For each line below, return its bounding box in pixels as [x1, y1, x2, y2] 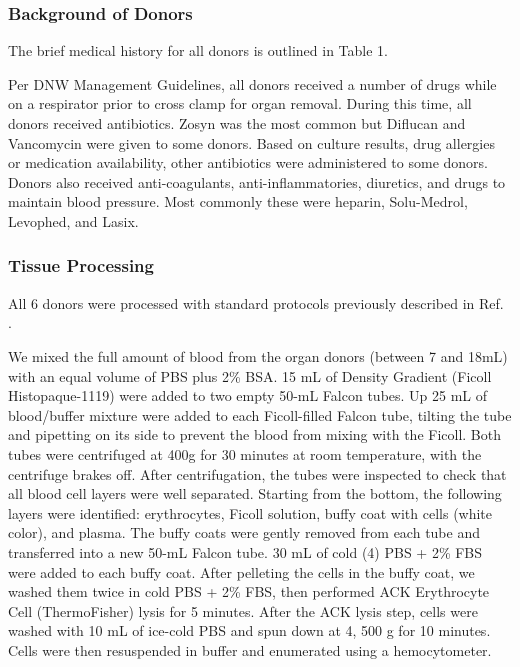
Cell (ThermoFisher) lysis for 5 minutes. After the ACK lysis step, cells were [8, 600, 478, 621]
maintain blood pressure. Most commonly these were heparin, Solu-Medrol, [8, 191, 468, 212]
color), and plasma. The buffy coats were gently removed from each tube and [8, 522, 480, 543]
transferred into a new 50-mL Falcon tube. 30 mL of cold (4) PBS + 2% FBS [8, 541, 483, 562]
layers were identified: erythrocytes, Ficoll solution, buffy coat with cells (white [8, 502, 493, 523]
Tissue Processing [8, 253, 154, 278]
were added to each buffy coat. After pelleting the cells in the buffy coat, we [8, 561, 475, 582]
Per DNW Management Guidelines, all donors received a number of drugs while [8, 73, 497, 94]
